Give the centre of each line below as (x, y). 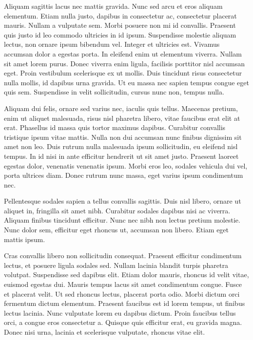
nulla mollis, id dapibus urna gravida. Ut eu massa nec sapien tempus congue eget (126, 82)
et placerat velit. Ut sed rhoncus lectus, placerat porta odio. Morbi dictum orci (122, 293)
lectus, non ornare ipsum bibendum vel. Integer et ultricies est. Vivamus (112, 44)
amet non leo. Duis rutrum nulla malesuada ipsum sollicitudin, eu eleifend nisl (121, 146)
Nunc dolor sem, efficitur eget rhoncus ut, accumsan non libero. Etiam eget (117, 230)
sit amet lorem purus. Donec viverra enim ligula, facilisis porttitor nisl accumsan (125, 63)
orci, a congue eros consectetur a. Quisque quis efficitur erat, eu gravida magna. (123, 322)
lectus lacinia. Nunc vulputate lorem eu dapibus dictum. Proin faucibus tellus (120, 312)
